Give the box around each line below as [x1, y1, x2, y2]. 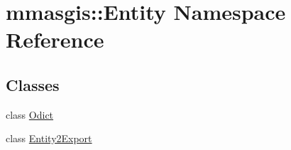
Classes [6, 73, 60, 95]
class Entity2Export [6, 131, 92, 146]
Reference [6, 25, 104, 54]
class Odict [6, 107, 54, 122]
